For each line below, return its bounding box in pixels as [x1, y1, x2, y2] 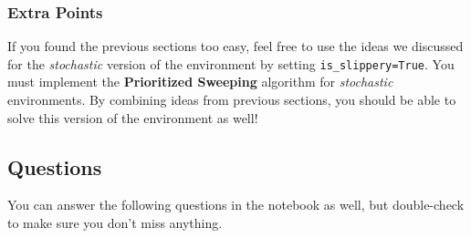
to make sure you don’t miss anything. [7, 213, 223, 233]
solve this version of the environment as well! [7, 108, 258, 127]
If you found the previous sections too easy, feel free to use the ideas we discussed [7, 36, 464, 56]
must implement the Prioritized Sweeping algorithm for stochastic [7, 72, 393, 91]
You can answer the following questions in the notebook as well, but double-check [7, 195, 465, 214]
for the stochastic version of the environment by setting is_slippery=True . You [7, 54, 455, 73]
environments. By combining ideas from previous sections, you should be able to [7, 90, 456, 109]
